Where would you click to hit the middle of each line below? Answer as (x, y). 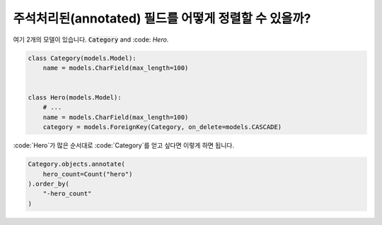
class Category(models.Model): (82, 58)
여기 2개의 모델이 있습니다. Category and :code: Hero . (91, 39)
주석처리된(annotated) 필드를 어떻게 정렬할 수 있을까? (162, 18)
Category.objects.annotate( (76, 164)
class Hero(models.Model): (75, 98)
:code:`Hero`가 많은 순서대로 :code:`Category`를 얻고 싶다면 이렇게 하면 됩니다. (124, 145)
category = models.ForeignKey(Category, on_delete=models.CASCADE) (162, 127)
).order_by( (49, 184)
